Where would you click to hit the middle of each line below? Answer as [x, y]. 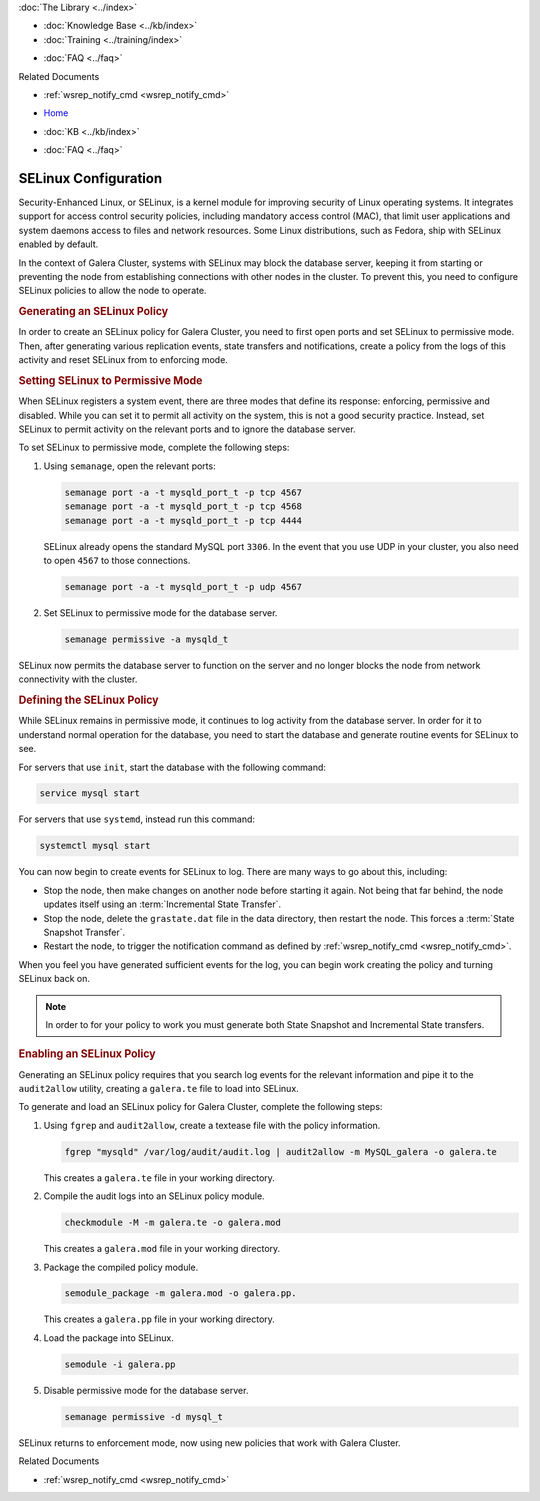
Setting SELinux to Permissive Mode [110, 380]
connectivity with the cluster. [78, 679]
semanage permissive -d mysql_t [144, 1416]
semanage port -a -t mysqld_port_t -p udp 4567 [183, 586]
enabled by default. [58, 244]
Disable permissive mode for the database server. [146, 1390]
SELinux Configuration [90, 178]
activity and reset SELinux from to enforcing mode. [123, 360]
